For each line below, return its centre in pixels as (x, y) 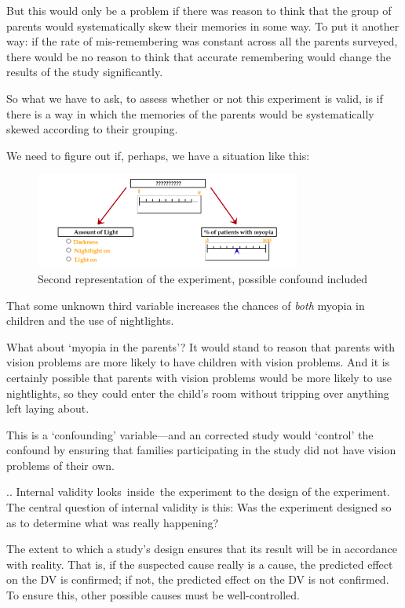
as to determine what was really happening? (113, 522)
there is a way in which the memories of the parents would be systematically (190, 113)
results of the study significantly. (85, 72)
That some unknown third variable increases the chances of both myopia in (186, 305)
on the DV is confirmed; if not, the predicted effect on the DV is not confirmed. (198, 579)
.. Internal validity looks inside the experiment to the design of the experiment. (198, 491)
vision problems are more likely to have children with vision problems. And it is (198, 362)
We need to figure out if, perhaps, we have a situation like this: (158, 155)
